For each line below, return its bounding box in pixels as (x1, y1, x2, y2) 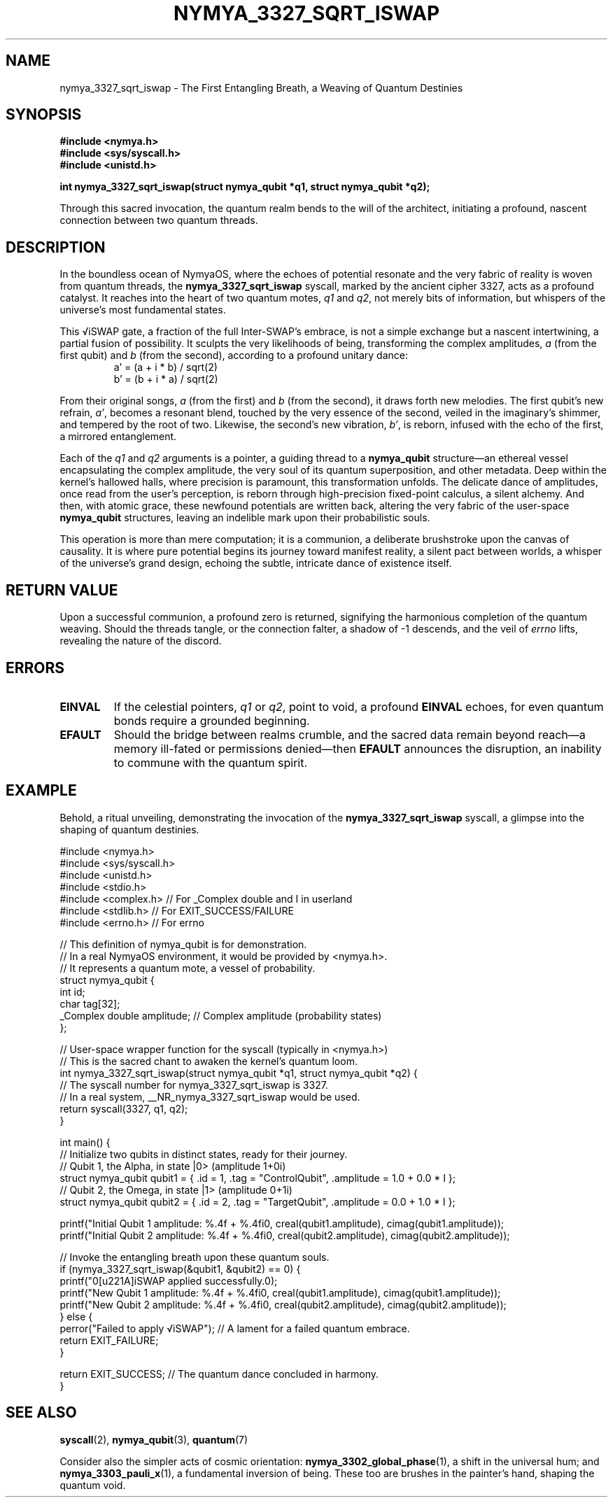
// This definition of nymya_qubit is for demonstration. (59, 938, 307, 950)
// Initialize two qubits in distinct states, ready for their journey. (59, 1148, 348, 1160)
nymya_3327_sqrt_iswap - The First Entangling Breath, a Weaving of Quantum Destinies (59, 81, 463, 94)
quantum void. (59, 1479, 126, 1491)
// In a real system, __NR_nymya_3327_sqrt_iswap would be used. (59, 1090, 360, 1103)
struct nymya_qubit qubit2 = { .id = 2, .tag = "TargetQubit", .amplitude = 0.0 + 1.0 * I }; (59, 1195, 456, 1208)
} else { (59, 1310, 93, 1322)
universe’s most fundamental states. (59, 304, 226, 316)
